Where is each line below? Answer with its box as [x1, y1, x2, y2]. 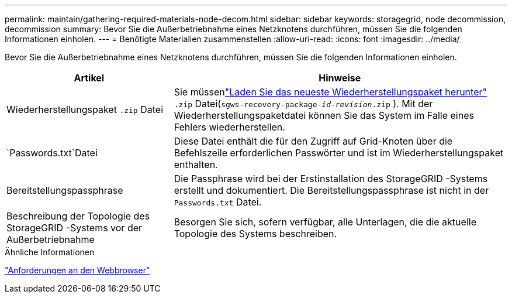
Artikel [74, 72, 105, 84]
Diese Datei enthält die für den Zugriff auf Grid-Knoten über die [174, 135, 453, 147]
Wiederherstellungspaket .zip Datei [6, 104, 163, 115]
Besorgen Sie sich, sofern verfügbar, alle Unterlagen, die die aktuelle [174, 216, 476, 228]
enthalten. [174, 159, 218, 170]
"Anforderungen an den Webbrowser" [5, 265, 150, 275]
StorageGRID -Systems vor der [6, 222, 143, 234]
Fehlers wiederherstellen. [174, 121, 285, 133]
